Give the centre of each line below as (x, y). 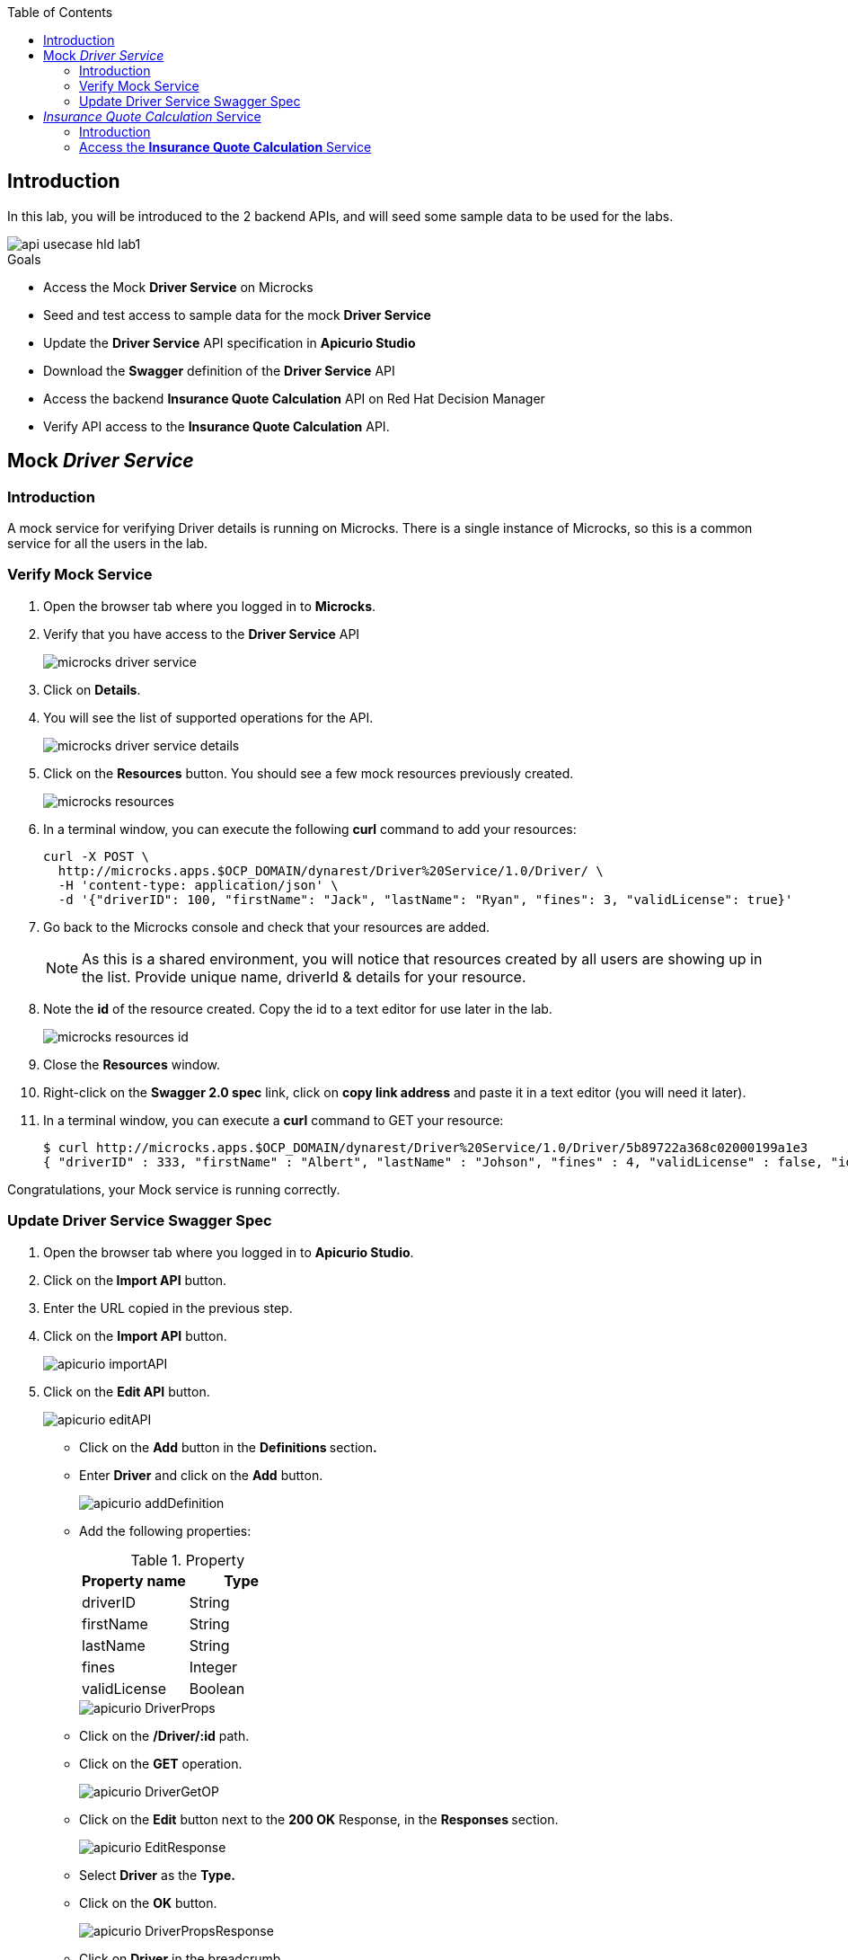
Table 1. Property (188, 1560)
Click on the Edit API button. (127, 1391)
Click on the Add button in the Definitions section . (228, 1447)
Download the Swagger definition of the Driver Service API (219, 370)
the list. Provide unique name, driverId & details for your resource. (304, 976)
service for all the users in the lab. (108, 544)
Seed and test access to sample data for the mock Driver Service (237, 315)
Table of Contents (60, 12)
